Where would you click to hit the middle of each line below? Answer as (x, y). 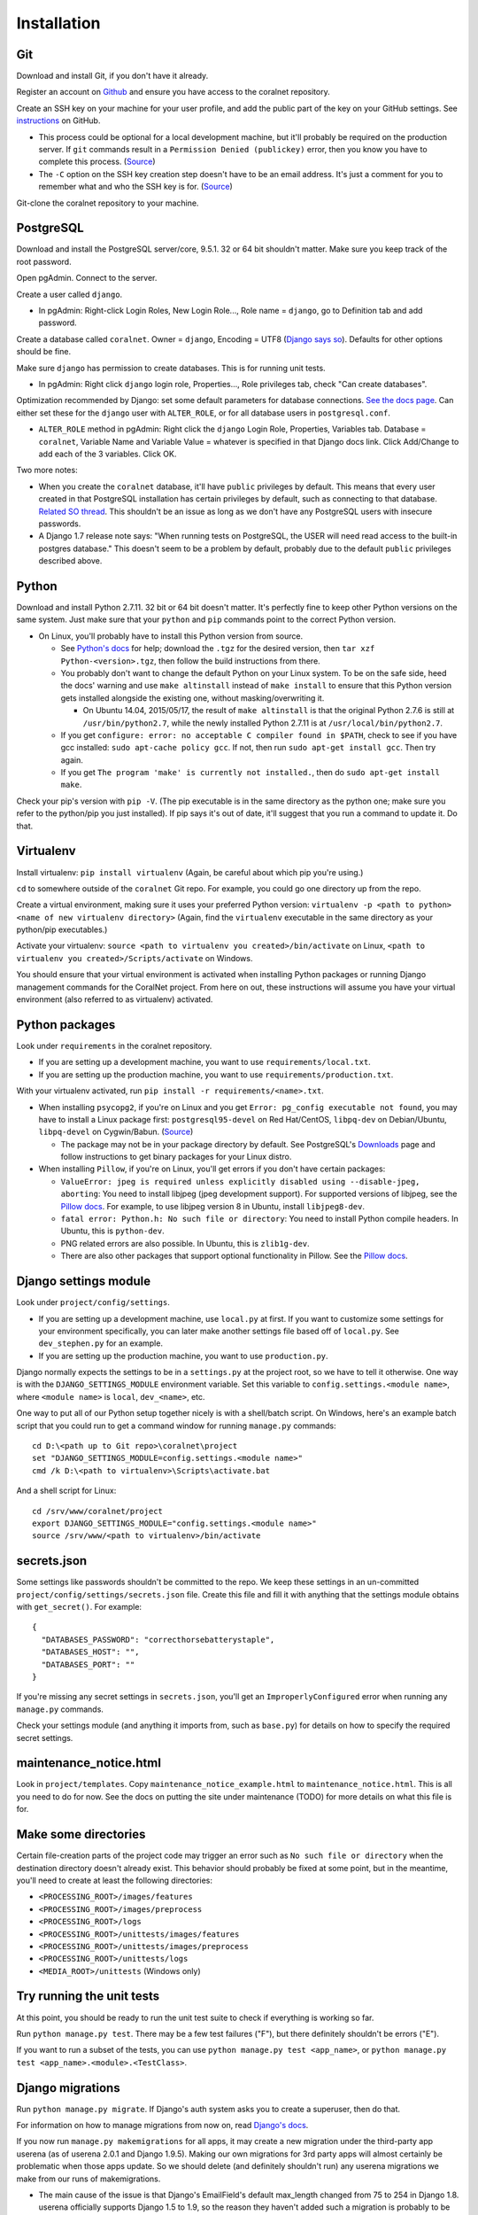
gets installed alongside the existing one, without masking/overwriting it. (193, 698)
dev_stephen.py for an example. (101, 1343)
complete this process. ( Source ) (97, 162)
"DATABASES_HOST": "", (90, 1652)
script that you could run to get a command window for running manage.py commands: (176, 1426)
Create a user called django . (69, 294)
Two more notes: (47, 470)
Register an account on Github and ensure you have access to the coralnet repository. (173, 92)
